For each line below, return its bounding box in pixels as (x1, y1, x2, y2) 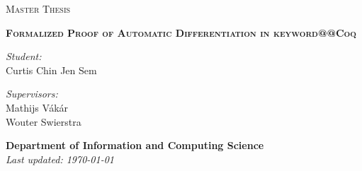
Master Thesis (6, 1, 71, 16)
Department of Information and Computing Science (6, 138, 264, 153)
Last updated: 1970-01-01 (6, 151, 114, 166)
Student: (6, 49, 42, 64)
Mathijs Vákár (6, 100, 69, 114)
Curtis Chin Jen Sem (6, 62, 97, 77)
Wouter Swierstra (6, 114, 81, 129)
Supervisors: (6, 86, 58, 101)
